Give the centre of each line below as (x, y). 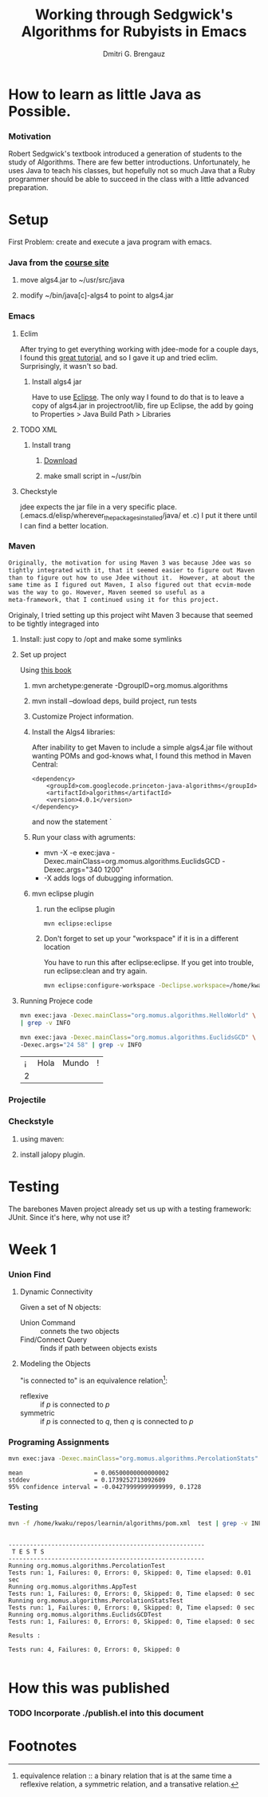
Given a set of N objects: (60, 1308)
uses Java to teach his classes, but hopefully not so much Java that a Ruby (132, 171)
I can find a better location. (64, 525)
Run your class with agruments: (83, 837)
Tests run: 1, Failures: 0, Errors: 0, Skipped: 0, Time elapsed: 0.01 (130, 1573)
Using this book (45, 670)
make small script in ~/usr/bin (93, 476)
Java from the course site (59, 263)
